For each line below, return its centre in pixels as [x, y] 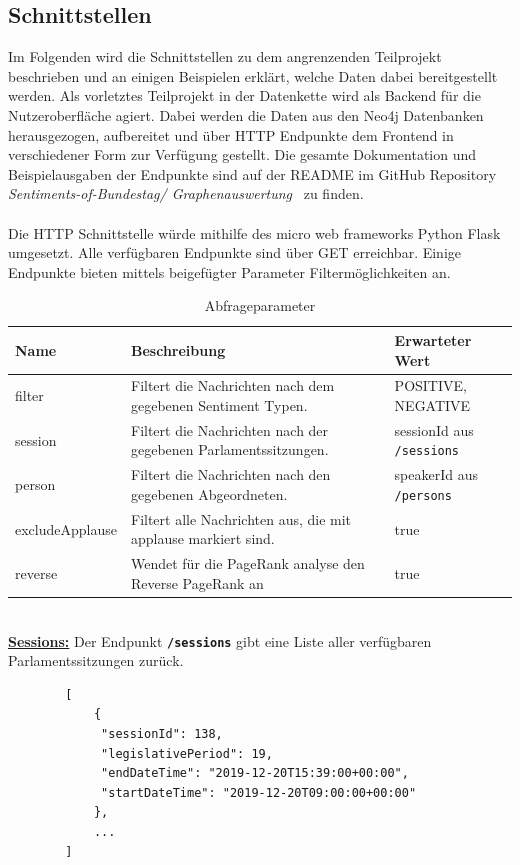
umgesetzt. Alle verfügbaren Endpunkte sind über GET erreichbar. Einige [235, 252]
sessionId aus [434, 429]
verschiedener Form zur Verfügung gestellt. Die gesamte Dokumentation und [242, 154]
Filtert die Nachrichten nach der [229, 429]
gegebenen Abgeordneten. [209, 493]
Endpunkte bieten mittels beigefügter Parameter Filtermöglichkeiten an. [229, 271]
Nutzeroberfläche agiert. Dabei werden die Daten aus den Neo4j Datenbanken [246, 114]
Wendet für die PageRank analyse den [247, 563]
